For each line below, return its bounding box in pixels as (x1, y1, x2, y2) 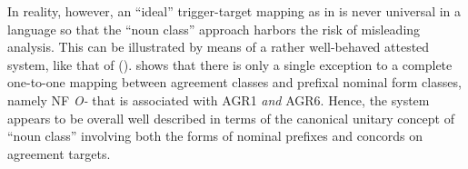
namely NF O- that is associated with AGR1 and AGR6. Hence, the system (7, 90, 430, 109)
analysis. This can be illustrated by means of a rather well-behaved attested (7, 37, 430, 56)
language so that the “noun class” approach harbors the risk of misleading (7, 19, 421, 38)
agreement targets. (7, 144, 111, 163)
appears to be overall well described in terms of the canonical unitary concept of (7, 108, 454, 127)
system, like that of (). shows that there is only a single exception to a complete (7, 55, 453, 74)
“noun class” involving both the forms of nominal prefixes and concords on (7, 126, 423, 145)
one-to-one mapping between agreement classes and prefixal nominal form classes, (7, 73, 462, 92)
